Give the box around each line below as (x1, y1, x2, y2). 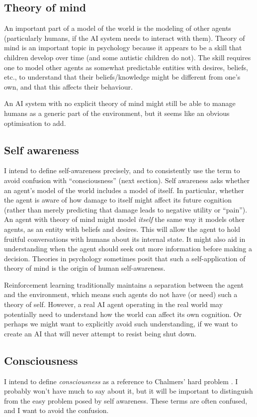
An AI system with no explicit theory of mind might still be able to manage (4, 98, 236, 108)
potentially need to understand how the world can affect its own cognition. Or (4, 309, 242, 319)
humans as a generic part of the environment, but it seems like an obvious (4, 107, 230, 118)
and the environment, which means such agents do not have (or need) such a (4, 289, 238, 300)
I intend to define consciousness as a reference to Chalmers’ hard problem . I (4, 376, 238, 386)
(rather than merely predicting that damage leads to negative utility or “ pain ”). (4, 204, 248, 214)
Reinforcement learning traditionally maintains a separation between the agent (4, 279, 244, 290)
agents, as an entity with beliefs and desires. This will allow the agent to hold (4, 223, 240, 234)
